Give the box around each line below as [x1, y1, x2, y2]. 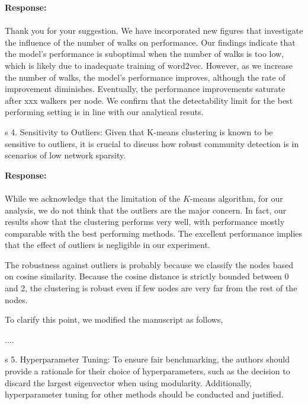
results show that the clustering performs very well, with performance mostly [5, 215, 285, 228]
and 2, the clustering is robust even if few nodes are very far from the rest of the [5, 282, 297, 294]
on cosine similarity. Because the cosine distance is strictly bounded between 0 [5, 270, 289, 282]
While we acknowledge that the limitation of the [5, 192, 181, 204]
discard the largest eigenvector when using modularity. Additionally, [5, 376, 252, 389]
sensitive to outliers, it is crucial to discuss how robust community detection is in [5, 137, 299, 149]
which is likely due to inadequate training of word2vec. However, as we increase [5, 59, 293, 71]
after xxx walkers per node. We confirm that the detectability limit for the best [5, 94, 293, 106]
